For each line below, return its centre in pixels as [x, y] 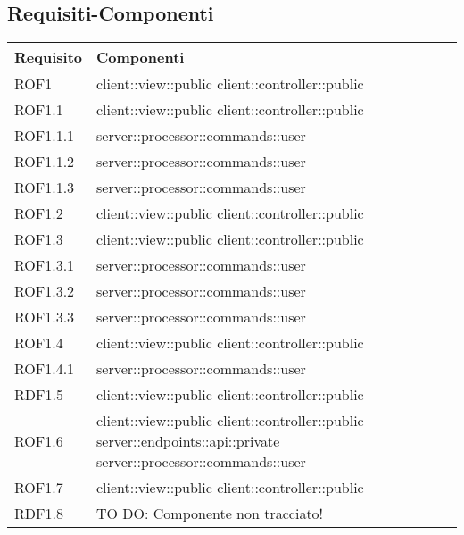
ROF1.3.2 [45, 291]
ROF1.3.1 [45, 265]
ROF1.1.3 [45, 188]
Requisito [49, 57]
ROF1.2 [39, 213]
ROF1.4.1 [45, 369]
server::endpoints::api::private [188, 441]
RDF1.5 [39, 395]
